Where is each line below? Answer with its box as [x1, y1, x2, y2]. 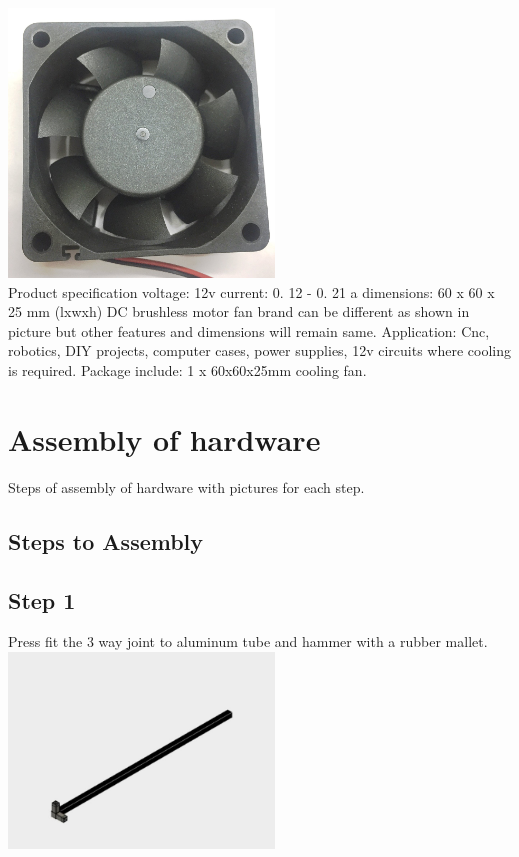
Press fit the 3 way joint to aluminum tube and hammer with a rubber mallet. [8, 631, 488, 652]
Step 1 [8, 584, 76, 615]
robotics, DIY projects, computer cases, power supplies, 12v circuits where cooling [8, 340, 511, 361]
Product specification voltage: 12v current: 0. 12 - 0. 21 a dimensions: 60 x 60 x [8, 281, 495, 302]
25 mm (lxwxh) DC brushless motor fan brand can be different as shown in [8, 301, 470, 322]
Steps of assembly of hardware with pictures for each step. [8, 476, 365, 497]
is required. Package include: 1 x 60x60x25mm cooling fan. [8, 360, 367, 381]
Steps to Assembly [8, 525, 204, 556]
